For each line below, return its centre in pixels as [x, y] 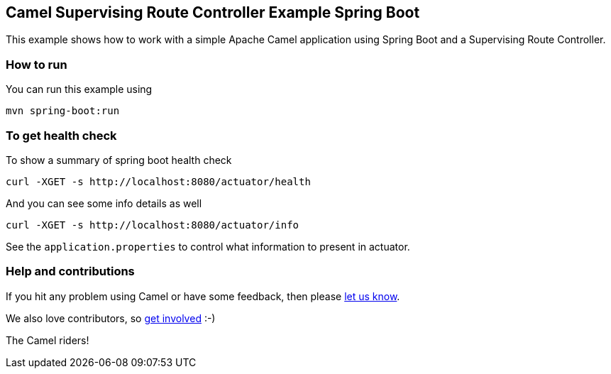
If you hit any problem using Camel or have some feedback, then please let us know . [203, 296]
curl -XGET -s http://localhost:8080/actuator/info [153, 225]
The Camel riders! [48, 340]
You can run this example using [79, 89]
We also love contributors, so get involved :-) [111, 318]
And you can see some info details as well [104, 203]
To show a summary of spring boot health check [119, 160]
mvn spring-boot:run [63, 111]
